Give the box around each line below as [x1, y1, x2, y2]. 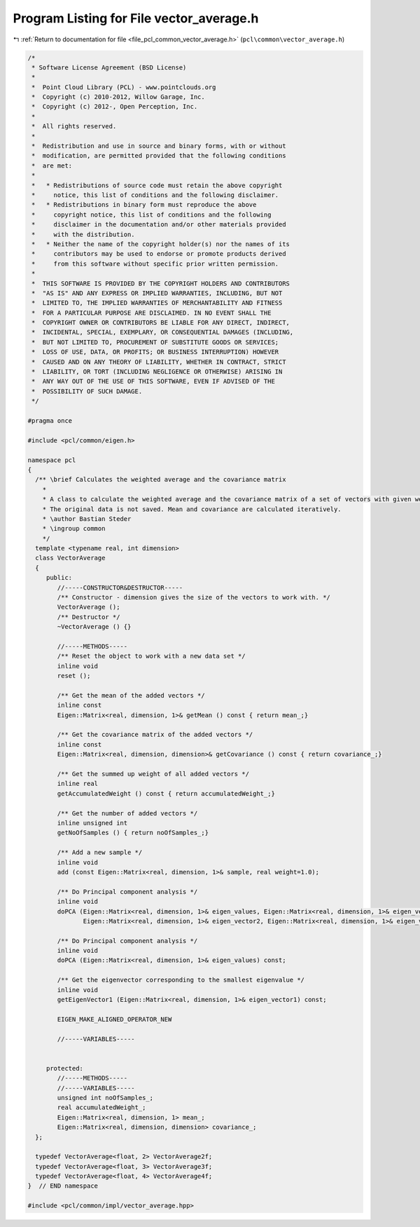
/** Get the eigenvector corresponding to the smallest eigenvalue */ [57, 976, 304, 984]
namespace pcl [27, 456, 76, 464]
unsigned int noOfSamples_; [57, 1094, 154, 1101]
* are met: [31, 161, 73, 170]
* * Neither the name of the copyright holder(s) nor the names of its [31, 240, 290, 248]
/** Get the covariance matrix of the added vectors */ [57, 731, 253, 739]
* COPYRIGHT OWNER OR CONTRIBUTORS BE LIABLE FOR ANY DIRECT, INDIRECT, [31, 319, 290, 327]
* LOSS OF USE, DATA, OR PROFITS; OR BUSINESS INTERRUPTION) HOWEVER [31, 348, 279, 356]
